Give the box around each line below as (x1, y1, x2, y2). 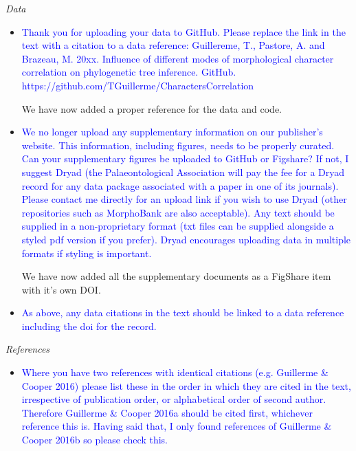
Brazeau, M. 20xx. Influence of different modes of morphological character (21, 51, 334, 65)
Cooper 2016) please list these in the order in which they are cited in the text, (21, 378, 351, 393)
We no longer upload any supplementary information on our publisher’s (21, 124, 323, 139)
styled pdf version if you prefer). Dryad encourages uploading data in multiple (21, 232, 351, 246)
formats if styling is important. (21, 245, 152, 260)
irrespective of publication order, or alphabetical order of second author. (21, 392, 326, 406)
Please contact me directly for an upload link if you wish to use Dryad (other (21, 192, 347, 206)
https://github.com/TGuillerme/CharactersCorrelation (21, 78, 254, 92)
